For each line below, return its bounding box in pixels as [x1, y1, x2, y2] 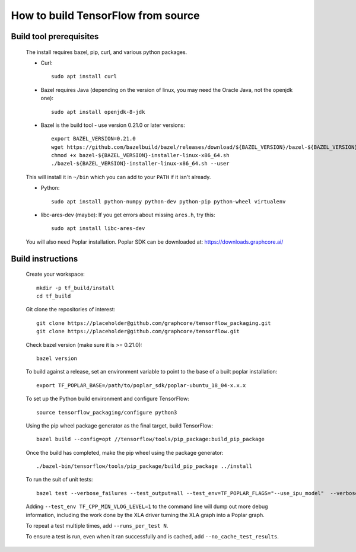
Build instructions [11, 254, 78, 264]
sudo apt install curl [51, 73, 117, 80]
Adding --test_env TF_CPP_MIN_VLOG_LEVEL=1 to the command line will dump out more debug [26, 503, 268, 510]
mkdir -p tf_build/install [36, 285, 115, 291]
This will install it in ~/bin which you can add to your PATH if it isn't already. [26, 173, 211, 180]
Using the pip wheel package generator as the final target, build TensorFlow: [26, 422, 214, 429]
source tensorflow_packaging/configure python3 [36, 409, 177, 416]
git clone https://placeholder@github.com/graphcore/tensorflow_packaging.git [36, 320, 271, 326]
